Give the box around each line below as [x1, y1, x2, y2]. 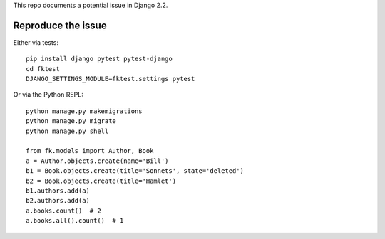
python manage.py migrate [26, 117, 117, 125]
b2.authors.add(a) [26, 196, 91, 205]
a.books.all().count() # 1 [26, 217, 124, 225]
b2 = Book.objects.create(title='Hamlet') [26, 176, 177, 185]
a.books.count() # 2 [26, 206, 101, 215]
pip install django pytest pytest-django [26, 55, 173, 63]
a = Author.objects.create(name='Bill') [26, 156, 169, 165]
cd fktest [26, 65, 60, 73]
